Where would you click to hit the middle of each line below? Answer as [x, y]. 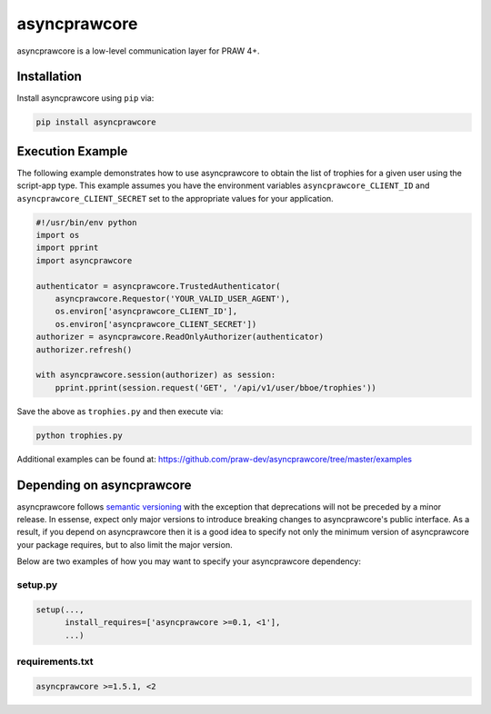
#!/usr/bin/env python [86, 222]
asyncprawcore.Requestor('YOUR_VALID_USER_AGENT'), [173, 299]
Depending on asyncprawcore [104, 485]
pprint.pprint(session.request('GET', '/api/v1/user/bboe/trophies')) [216, 387]
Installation [49, 77]
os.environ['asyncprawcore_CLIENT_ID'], [146, 312]
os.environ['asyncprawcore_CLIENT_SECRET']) [156, 324]
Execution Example [72, 151]
